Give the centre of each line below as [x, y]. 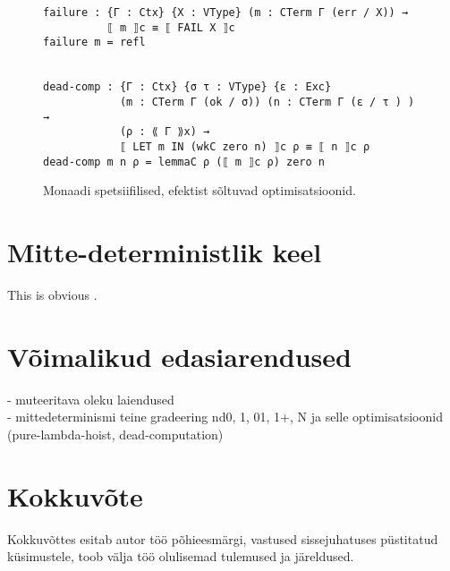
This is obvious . [52, 294]
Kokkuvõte [75, 495]
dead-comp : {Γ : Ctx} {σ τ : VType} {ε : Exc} [187, 87]
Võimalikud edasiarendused [179, 356]
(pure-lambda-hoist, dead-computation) [115, 434]
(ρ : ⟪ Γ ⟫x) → [165, 132]
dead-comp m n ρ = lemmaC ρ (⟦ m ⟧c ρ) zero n [184, 162]
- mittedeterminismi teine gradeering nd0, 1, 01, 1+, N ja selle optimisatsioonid [225, 417]
